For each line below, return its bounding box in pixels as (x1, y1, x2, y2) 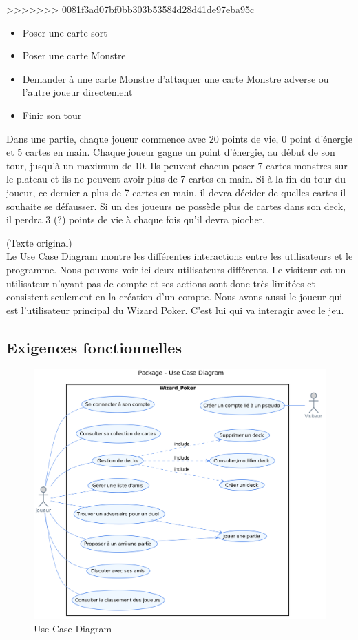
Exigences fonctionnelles (6, 336, 182, 358)
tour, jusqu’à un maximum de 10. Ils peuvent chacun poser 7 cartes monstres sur (6, 158, 348, 172)
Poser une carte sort (22, 25, 107, 39)
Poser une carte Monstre (22, 48, 126, 63)
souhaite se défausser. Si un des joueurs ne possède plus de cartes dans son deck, (6, 198, 346, 213)
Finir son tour (22, 107, 82, 122)
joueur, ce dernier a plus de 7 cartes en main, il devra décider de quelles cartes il (6, 185, 346, 199)
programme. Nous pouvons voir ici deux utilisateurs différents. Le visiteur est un (6, 262, 346, 276)
